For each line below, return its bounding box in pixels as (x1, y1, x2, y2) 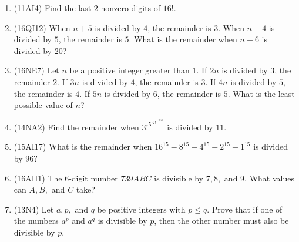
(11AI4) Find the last (14, 2, 92, 14)
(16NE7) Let (14, 64, 59, 76)
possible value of (14, 99, 73, 111)
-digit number (69, 172, 118, 184)
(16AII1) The (14, 172, 62, 184)
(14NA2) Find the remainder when (14, 120, 139, 133)
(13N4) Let (14, 203, 54, 215)
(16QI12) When (14, 21, 70, 33)
